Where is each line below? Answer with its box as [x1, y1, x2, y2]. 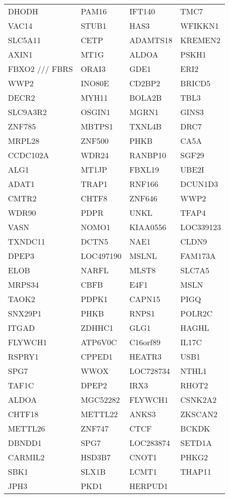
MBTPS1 [80, 121, 114, 132]
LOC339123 [180, 221, 221, 233]
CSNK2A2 [180, 394, 217, 405]
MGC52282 [80, 394, 120, 405]
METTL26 [8, 423, 45, 434]
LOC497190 [80, 250, 121, 261]
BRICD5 [180, 77, 211, 89]
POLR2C [180, 308, 213, 319]
